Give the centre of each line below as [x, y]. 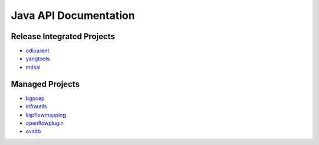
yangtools [38, 59]
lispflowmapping [46, 115]
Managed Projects [45, 84]
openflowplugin [45, 123]
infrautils [36, 107]
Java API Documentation [73, 15]
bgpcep [35, 98]
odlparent [38, 51]
